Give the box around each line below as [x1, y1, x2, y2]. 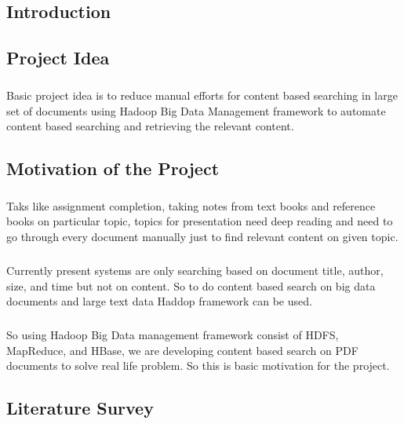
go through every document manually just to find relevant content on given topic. [6, 228, 399, 245]
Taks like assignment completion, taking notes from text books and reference [6, 197, 376, 214]
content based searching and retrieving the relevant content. [6, 118, 294, 134]
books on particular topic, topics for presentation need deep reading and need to [6, 213, 393, 229]
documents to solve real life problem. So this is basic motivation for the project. [6, 357, 390, 374]
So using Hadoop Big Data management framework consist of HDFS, [6, 327, 339, 343]
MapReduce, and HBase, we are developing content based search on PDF [6, 342, 359, 358]
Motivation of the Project [6, 156, 220, 181]
